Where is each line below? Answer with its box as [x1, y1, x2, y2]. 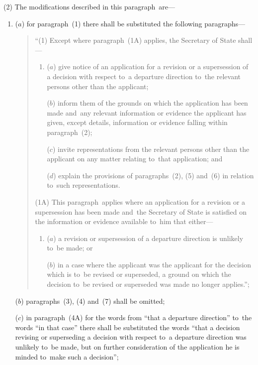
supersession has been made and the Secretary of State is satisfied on [35, 206, 247, 217]
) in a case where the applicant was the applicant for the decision [52, 259, 252, 269]
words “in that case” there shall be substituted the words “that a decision [15, 322, 240, 332]
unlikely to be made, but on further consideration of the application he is [15, 342, 240, 352]
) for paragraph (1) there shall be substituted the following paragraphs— [21, 18, 246, 28]
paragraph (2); [47, 126, 92, 137]
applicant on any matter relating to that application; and [47, 153, 223, 164]
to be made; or [47, 243, 93, 253]
